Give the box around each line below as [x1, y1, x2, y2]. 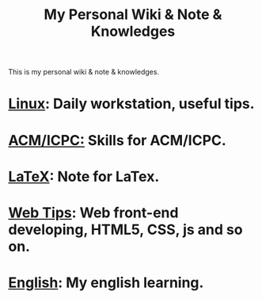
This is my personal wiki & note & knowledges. [8, 67, 160, 77]
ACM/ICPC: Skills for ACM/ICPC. [8, 131, 227, 149]
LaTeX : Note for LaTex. [8, 167, 160, 186]
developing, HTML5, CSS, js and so [8, 220, 243, 239]
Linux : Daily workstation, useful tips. [8, 95, 255, 113]
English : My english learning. [8, 274, 204, 292]
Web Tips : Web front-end [8, 204, 179, 221]
